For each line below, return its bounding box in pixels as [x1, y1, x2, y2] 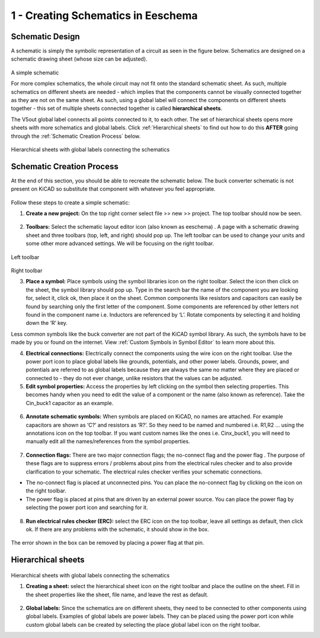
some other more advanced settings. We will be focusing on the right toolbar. [25, 240, 215, 247]
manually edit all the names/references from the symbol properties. [25, 438, 190, 445]
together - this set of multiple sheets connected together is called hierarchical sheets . [11, 105, 222, 112]
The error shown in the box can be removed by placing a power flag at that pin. [11, 539, 204, 547]
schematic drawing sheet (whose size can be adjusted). [11, 55, 148, 62]
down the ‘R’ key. [25, 320, 68, 327]
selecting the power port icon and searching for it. [25, 504, 148, 511]
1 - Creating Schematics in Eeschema [11, 9, 198, 22]
